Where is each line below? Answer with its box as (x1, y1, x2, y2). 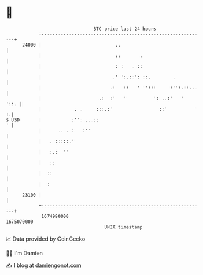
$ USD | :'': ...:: (6, 116, 99, 123)
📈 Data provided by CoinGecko (6, 235, 86, 243)
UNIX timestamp (104, 224, 143, 230)
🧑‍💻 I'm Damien (6, 249, 43, 257)
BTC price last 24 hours (93, 26, 157, 32)
